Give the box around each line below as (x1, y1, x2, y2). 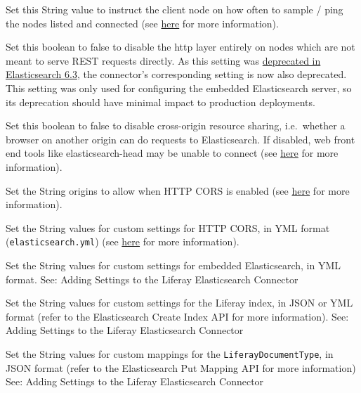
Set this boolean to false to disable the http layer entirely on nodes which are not (6, 39, 355, 54)
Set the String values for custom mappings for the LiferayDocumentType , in (6, 346, 334, 361)
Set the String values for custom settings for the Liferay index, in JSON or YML (6, 295, 353, 310)
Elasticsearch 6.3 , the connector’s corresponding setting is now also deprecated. (6, 67, 347, 82)
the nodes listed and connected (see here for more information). (6, 15, 279, 30)
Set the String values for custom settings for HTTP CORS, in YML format (6, 220, 330, 235)
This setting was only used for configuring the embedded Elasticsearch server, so (6, 80, 352, 95)
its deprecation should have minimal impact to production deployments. (6, 94, 315, 109)
